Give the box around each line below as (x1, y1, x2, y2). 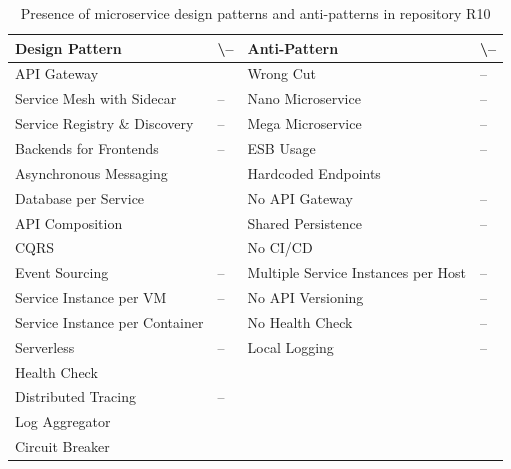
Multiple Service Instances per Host (247, 262, 467, 283)
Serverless (15, 336, 75, 357)
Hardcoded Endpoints (247, 162, 381, 183)
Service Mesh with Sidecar (15, 88, 177, 109)
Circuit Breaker (15, 436, 110, 457)
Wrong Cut (247, 63, 317, 84)
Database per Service (15, 187, 145, 208)
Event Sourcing (15, 262, 109, 283)
